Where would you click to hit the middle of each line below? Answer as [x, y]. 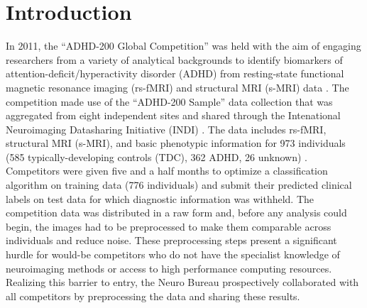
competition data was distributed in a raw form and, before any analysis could [176, 213]
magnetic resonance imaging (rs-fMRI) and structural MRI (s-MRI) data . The [177, 87]
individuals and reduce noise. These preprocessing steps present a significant [171, 240]
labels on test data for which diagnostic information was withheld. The [160, 198]
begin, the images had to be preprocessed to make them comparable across [169, 226]
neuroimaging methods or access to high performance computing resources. [169, 268]
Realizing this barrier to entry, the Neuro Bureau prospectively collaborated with [182, 282]
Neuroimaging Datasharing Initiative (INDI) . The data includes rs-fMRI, [166, 129]
